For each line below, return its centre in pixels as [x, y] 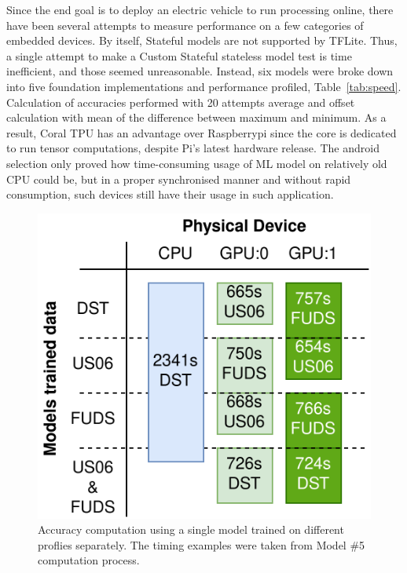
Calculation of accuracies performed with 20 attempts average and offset [181, 102]
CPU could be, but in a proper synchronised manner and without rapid [179, 179]
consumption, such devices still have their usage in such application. [170, 194]
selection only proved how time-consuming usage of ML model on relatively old [197, 163]
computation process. [89, 560]
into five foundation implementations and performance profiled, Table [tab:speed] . [204, 86]
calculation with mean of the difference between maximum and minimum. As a [196, 117]
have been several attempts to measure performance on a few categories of [185, 25]
